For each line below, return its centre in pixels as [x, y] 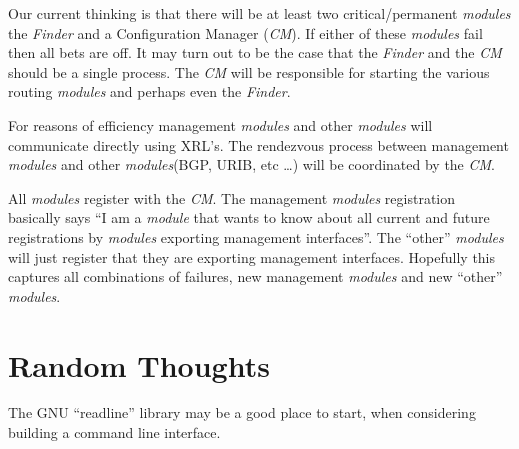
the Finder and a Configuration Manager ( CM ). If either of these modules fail [245, 32]
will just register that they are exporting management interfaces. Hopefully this [252, 256]
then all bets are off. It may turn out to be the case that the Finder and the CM [255, 52]
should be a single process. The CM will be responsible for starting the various [249, 71]
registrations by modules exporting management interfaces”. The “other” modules [256, 236]
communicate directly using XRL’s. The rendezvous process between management [258, 144]
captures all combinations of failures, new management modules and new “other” [255, 276]
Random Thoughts [139, 364]
